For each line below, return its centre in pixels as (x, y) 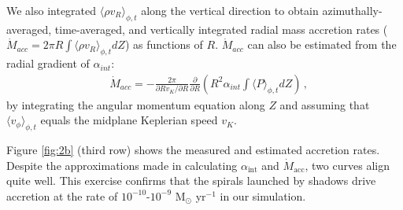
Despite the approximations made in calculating (122, 165)
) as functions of (164, 44)
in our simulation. (263, 195)
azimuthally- (352, 10)
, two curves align (347, 165)
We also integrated (52, 10)
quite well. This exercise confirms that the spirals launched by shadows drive (191, 181)
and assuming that (325, 104)
